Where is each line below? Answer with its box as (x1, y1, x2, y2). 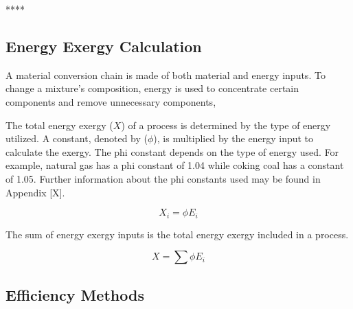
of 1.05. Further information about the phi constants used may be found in (5, 171, 321, 185)
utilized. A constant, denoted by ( (5, 131, 148, 146)
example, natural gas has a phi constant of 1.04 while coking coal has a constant (5, 158, 344, 172)
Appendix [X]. (5, 185, 65, 199)
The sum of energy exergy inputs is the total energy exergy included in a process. (5, 227, 349, 241)
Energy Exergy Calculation (5, 35, 202, 56)
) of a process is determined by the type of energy (121, 117, 331, 132)
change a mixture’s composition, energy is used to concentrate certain (5, 81, 299, 95)
